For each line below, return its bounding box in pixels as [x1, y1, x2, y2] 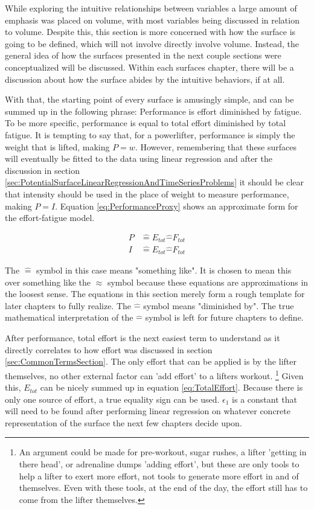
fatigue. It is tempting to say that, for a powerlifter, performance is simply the [5, 128, 295, 141]
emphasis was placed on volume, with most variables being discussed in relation [5, 13, 300, 26]
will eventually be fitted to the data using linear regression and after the [5, 152, 272, 165]
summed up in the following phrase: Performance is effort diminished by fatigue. [5, 104, 302, 117]
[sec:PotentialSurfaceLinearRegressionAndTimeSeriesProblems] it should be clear [5, 176, 304, 188]
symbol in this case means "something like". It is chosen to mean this [36, 264, 292, 277]
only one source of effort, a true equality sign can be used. [5, 392, 220, 405]
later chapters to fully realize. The [5, 299, 132, 312]
